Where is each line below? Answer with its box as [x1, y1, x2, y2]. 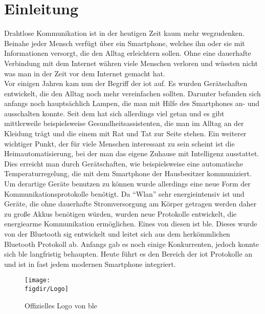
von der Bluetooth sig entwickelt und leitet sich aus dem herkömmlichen [4, 228, 230, 239]
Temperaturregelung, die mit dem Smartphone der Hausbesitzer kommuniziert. [4, 168, 252, 179]
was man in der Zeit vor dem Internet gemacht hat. [4, 68, 165, 78]
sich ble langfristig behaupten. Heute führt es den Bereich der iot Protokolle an [4, 248, 253, 259]
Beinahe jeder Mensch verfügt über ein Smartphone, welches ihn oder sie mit [4, 37, 245, 48]
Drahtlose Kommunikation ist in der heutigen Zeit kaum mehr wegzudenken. [4, 28, 245, 38]
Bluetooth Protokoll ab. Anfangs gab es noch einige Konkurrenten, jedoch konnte [4, 238, 259, 249]
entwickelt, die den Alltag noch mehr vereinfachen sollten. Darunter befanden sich [4, 88, 261, 98]
